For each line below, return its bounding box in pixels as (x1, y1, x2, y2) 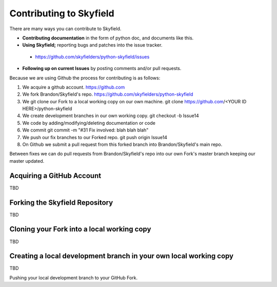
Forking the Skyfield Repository (9, 198, 113, 207)
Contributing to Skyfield (9, 8, 115, 19)
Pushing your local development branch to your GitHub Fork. (9, 274, 138, 281)
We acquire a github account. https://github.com (22, 84, 125, 90)
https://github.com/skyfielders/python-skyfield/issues (35, 54, 150, 60)
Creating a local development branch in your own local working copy (9, 252, 234, 260)
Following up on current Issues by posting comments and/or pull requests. (22, 65, 182, 72)
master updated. (9, 158, 45, 164)
